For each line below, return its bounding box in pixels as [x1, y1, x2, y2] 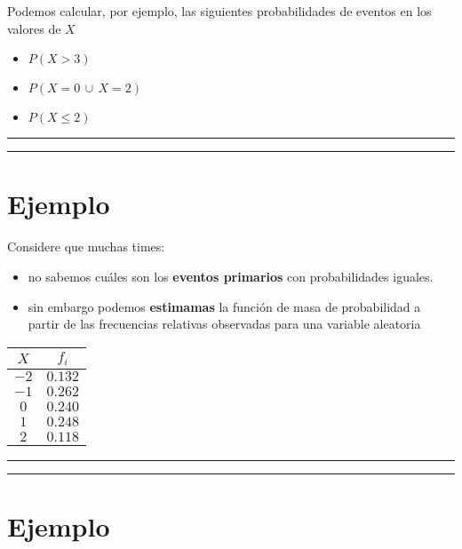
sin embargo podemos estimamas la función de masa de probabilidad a [28, 297, 421, 315]
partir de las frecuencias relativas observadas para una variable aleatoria [28, 314, 421, 333]
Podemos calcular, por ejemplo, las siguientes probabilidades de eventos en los [7, 2, 432, 20]
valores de [7, 19, 61, 37]
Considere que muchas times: [7, 237, 165, 256]
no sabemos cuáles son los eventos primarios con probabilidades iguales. [28, 267, 434, 285]
